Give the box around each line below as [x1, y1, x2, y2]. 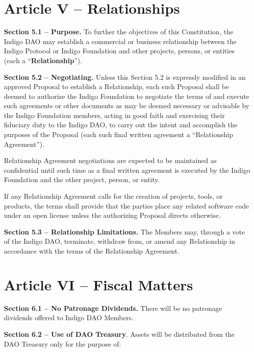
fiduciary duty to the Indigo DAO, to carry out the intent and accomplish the [4, 119, 238, 130]
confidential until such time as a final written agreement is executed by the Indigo [4, 164, 250, 175]
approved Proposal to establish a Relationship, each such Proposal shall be [4, 81, 229, 92]
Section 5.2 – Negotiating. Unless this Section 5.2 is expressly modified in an [4, 71, 246, 82]
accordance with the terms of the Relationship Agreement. [4, 246, 179, 256]
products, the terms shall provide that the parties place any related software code [4, 200, 249, 211]
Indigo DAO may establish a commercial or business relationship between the [4, 36, 237, 46]
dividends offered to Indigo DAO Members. [4, 312, 134, 323]
